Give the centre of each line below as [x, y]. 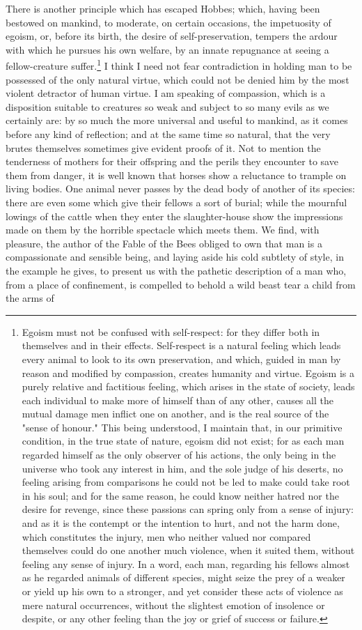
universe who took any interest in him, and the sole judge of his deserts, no [182, 468]
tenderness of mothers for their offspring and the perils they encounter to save [172, 161]
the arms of [30, 298]
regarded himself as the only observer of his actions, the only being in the [179, 455]
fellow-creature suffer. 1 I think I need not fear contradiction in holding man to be [179, 65]
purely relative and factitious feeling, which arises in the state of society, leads [188, 386]
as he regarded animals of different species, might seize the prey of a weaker [183, 577]
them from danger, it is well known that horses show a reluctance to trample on [176, 175]
